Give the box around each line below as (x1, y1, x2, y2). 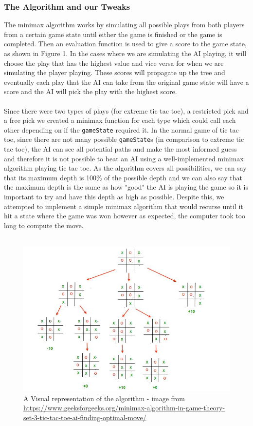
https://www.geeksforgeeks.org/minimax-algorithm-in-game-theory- (23, 403, 225, 413)
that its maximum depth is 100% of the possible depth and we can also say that (4, 172, 243, 182)
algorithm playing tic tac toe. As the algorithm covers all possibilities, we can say (4, 163, 247, 173)
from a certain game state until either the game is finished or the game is (4, 29, 222, 39)
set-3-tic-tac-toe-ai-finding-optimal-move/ (23, 412, 146, 422)
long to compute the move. (4, 220, 84, 230)
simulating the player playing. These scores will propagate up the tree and (4, 67, 225, 77)
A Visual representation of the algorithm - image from (23, 393, 185, 403)
